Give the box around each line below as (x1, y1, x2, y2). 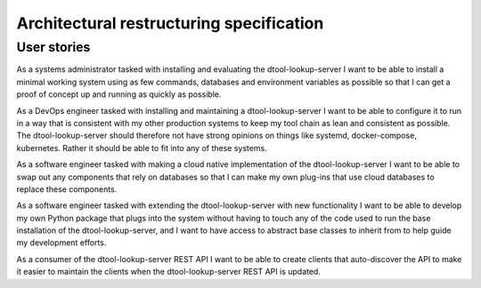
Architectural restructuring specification (16, 13, 324, 33)
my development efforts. (16, 237, 107, 248)
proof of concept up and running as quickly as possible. (16, 89, 222, 100)
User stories (16, 39, 91, 55)
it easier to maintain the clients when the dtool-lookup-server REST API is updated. (16, 267, 321, 277)
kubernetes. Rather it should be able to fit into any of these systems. (16, 142, 267, 153)
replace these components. (16, 183, 118, 195)
